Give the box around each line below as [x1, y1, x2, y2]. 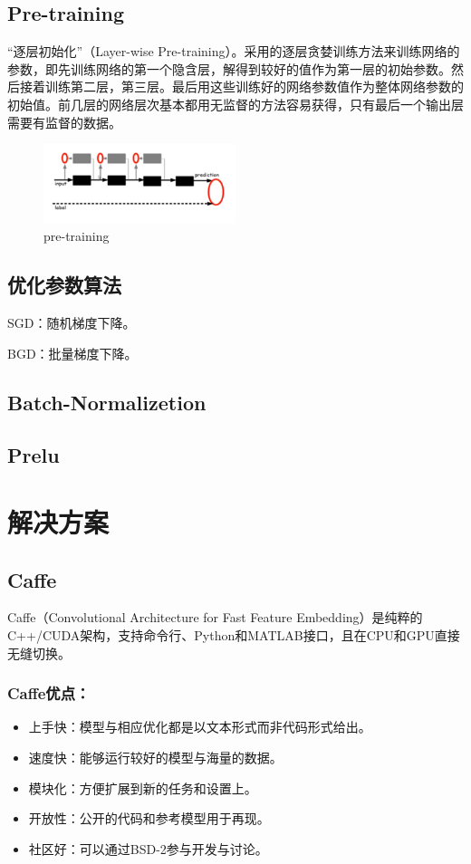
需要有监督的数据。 [7, 112, 121, 131]
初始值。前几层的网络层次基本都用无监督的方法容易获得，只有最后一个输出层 [7, 94, 464, 113]
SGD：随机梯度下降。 [7, 313, 136, 332]
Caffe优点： [7, 682, 91, 705]
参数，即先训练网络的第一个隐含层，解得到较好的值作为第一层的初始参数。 [7, 59, 451, 78]
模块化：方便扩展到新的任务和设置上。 [28, 778, 257, 797]
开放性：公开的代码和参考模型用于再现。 [28, 809, 270, 828]
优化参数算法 [7, 271, 121, 299]
